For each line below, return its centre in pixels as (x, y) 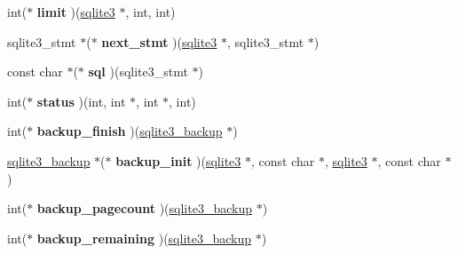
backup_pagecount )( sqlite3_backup (144, 208)
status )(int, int (81, 101)
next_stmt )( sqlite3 (159, 41)
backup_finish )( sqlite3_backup (130, 131)
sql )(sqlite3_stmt (138, 71)
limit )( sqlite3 (76, 12)
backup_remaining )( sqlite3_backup (144, 238)
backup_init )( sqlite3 (178, 160)
